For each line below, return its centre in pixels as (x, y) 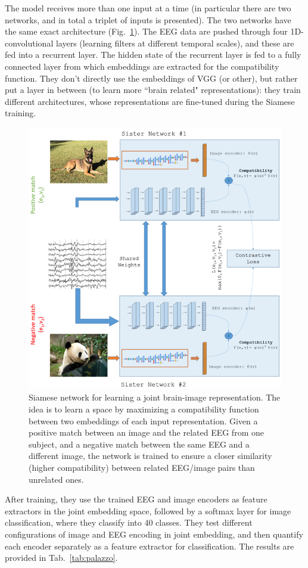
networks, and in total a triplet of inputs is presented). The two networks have (148, 19)
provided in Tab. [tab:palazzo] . (61, 558)
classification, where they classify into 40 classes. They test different (129, 522)
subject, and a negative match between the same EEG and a (139, 444)
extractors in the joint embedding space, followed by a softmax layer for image (148, 510)
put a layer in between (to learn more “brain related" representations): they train (153, 90)
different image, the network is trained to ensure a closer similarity (150, 456)
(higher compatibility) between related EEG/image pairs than (142, 467)
